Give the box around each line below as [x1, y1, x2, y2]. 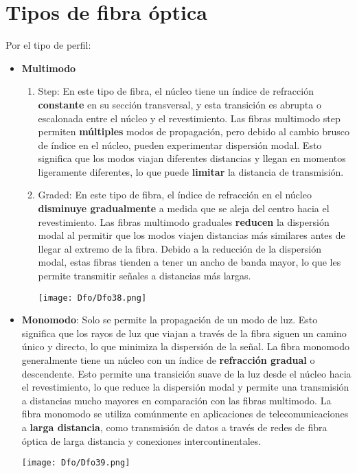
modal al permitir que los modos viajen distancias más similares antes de [38, 228, 345, 242]
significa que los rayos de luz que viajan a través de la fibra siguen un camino [21, 325, 347, 340]
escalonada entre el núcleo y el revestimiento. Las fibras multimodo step [38, 111, 341, 125]
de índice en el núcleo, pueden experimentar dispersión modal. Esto [38, 137, 322, 152]
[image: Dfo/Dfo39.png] [21, 458, 130, 468]
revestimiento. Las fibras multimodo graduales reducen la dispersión [38, 214, 330, 229]
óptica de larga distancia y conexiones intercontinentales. [21, 433, 262, 448]
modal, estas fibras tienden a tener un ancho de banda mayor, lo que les [38, 255, 341, 269]
